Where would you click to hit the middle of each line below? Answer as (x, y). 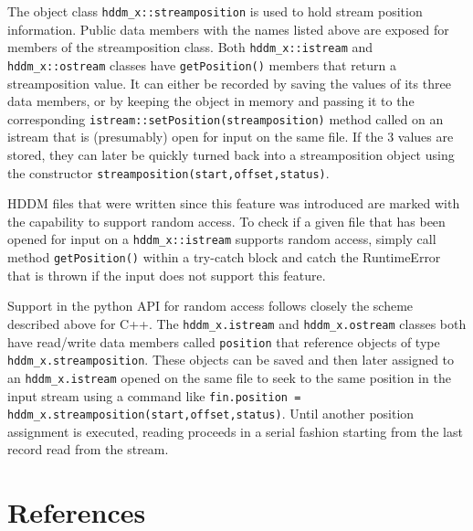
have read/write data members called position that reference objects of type (224, 341)
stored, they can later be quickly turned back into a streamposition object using (231, 154)
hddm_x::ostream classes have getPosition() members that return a (202, 64)
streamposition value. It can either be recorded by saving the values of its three (229, 83)
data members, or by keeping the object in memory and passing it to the (211, 101)
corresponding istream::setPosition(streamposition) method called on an (226, 118)
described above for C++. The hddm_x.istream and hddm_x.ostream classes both (237, 323)
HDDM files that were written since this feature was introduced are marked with (234, 203)
